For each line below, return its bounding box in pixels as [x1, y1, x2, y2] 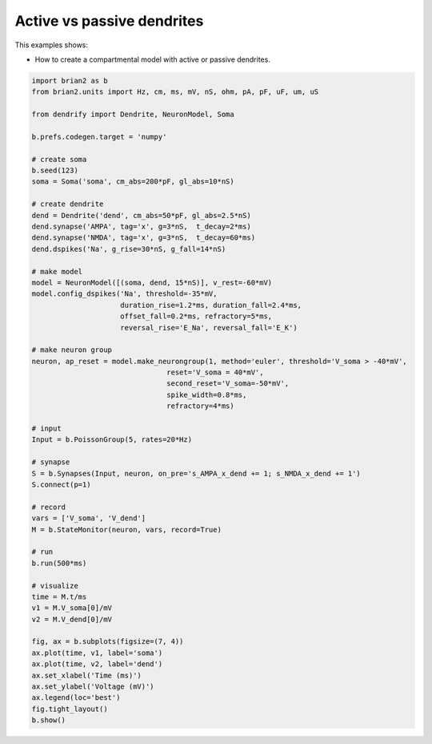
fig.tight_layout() [31, 704, 108, 714]
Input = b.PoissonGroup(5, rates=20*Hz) [31, 435, 192, 444]
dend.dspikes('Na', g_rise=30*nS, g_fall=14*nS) [31, 245, 226, 253]
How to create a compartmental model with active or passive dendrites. [34, 55, 271, 64]
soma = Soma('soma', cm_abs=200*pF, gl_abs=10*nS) [31, 177, 235, 186]
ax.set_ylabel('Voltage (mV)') [31, 682, 155, 691]
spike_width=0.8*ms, [166, 390, 247, 399]
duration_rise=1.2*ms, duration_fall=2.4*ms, [120, 301, 302, 309]
